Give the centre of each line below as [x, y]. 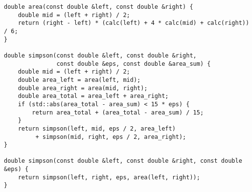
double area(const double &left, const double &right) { [99, 7]
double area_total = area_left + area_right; [93, 96]
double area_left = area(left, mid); [79, 80]
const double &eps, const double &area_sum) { [134, 64]
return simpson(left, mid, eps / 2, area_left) [97, 128]
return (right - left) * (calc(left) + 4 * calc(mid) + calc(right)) [134, 23]
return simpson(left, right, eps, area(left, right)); [109, 177]
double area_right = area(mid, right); [83, 88]
